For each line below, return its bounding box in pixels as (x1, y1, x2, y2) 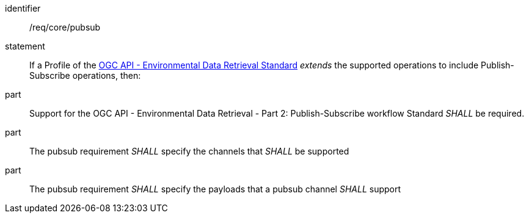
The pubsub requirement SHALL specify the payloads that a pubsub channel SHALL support (29, 184, 401, 194)
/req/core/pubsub (29, 22, 101, 32)
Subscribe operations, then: (29, 70, 141, 81)
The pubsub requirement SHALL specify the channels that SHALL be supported (29, 146, 349, 156)
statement (5, 41, 45, 51)
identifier (5, 3, 41, 13)
